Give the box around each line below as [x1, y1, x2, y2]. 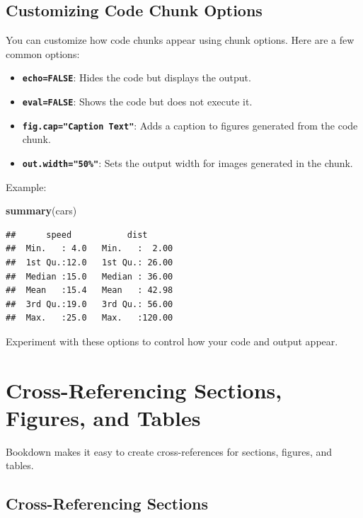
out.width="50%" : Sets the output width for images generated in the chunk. [22, 155, 353, 170]
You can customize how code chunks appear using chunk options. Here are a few [6, 33, 355, 47]
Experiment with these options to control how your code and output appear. [6, 333, 338, 348]
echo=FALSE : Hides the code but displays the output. [22, 70, 251, 85]
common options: [6, 46, 80, 61]
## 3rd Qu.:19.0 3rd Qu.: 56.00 [6, 299, 173, 309]
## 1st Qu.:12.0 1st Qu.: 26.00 [6, 257, 173, 267]
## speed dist [6, 229, 148, 240]
